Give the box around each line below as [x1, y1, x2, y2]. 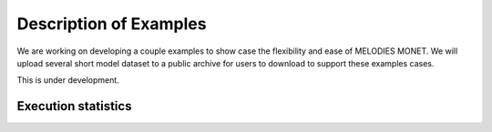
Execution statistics [16, 98, 132, 114]
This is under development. [16, 75, 120, 86]
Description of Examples [16, 14, 207, 34]
